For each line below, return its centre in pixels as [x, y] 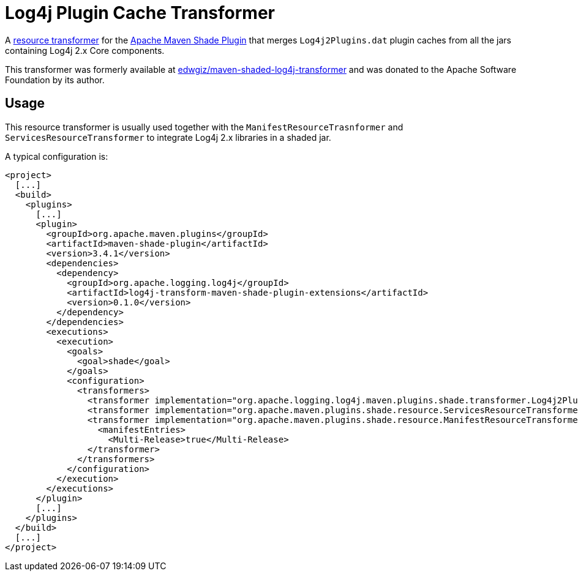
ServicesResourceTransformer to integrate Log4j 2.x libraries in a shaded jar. [168, 137]
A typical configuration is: [57, 156]
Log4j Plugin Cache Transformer [140, 13]
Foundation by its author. [55, 80]
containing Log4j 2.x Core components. [85, 50]
